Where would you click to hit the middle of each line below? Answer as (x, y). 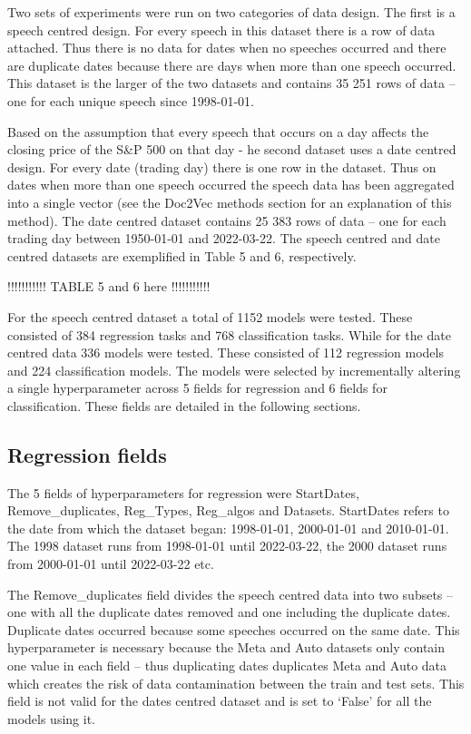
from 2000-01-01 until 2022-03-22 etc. (111, 564)
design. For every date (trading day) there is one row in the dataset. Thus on (222, 166)
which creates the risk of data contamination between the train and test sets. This (236, 683)
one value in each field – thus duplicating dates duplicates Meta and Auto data (227, 665)
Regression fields (87, 454)
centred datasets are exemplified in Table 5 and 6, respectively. (182, 255)
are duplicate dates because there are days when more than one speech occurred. (232, 65)
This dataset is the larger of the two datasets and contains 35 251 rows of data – (231, 83)
